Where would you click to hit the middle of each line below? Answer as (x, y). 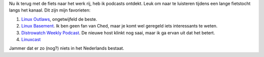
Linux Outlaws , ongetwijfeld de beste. (59, 19)
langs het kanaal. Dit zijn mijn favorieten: (50, 10)
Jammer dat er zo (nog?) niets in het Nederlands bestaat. (67, 48)
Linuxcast (31, 39)
